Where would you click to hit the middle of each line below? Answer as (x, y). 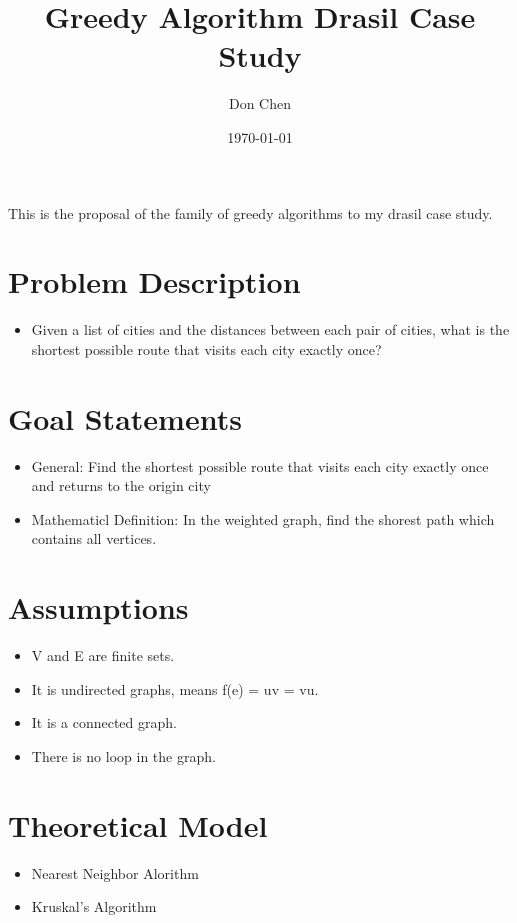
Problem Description (154, 281)
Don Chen (260, 103)
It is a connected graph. (104, 722)
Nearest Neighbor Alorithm (115, 872)
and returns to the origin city (121, 485)
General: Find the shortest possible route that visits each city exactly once (260, 465)
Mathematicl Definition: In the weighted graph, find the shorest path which (263, 518)
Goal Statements (125, 417)
